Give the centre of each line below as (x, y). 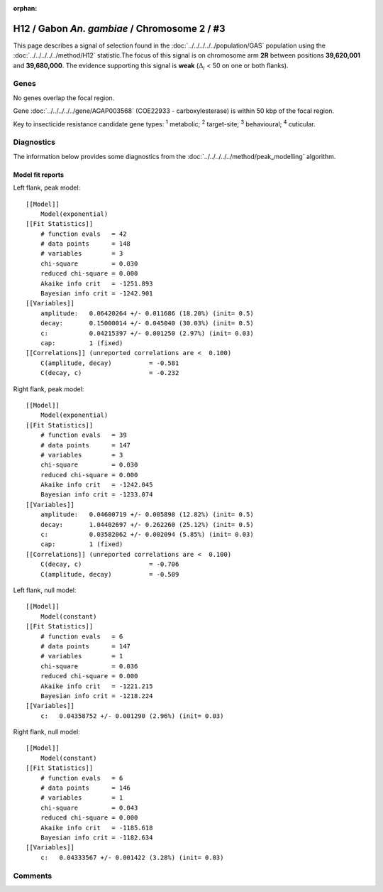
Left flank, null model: (45, 590)
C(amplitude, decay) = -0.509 (110, 574)
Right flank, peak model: (49, 389)
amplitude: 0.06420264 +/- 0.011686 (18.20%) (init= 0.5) (147, 313)
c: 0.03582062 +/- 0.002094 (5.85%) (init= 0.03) (147, 535)
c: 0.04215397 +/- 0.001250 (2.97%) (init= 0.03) (147, 333)
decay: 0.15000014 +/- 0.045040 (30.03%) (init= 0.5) (147, 323)
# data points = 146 (85, 788)
